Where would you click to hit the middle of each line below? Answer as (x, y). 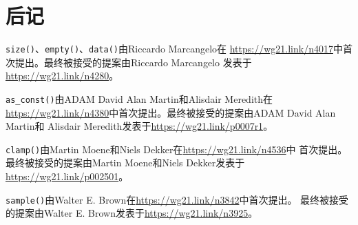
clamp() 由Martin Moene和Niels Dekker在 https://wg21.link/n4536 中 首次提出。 (177, 149)
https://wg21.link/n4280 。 (62, 76)
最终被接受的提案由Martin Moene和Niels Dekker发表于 (125, 163)
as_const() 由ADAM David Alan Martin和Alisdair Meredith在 (139, 98)
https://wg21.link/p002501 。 (67, 176)
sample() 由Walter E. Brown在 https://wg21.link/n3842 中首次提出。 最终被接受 (177, 199)
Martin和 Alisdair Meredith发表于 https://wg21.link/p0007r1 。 (139, 126)
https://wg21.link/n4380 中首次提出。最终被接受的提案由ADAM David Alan (171, 112)
